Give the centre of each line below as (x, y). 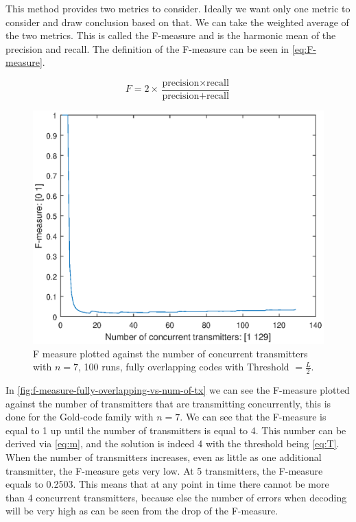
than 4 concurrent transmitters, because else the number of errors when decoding (176, 497)
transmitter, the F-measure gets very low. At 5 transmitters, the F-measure (164, 470)
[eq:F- (304, 48)
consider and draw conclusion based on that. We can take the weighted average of (177, 22)
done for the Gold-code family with (80, 417)
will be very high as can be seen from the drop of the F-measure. (142, 511)
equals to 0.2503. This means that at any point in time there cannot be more (167, 484)
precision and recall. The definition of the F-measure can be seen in (147, 48)
